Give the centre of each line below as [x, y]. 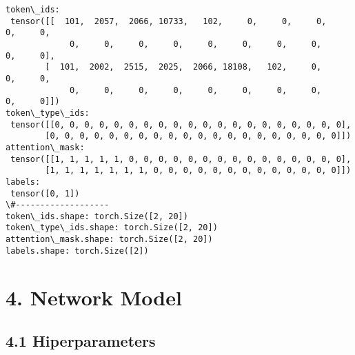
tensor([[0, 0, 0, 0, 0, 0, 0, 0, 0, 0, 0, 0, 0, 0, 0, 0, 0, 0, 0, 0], [181, 124]
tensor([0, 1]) [45, 193]
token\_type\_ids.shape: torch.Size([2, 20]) [112, 228]
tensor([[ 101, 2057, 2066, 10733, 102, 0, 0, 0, [169, 21]
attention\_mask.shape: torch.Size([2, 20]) [109, 240]
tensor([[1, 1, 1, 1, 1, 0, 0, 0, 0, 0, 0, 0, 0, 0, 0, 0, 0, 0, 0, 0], [181, 159]
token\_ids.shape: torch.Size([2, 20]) [97, 216]
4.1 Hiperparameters [81, 341]
